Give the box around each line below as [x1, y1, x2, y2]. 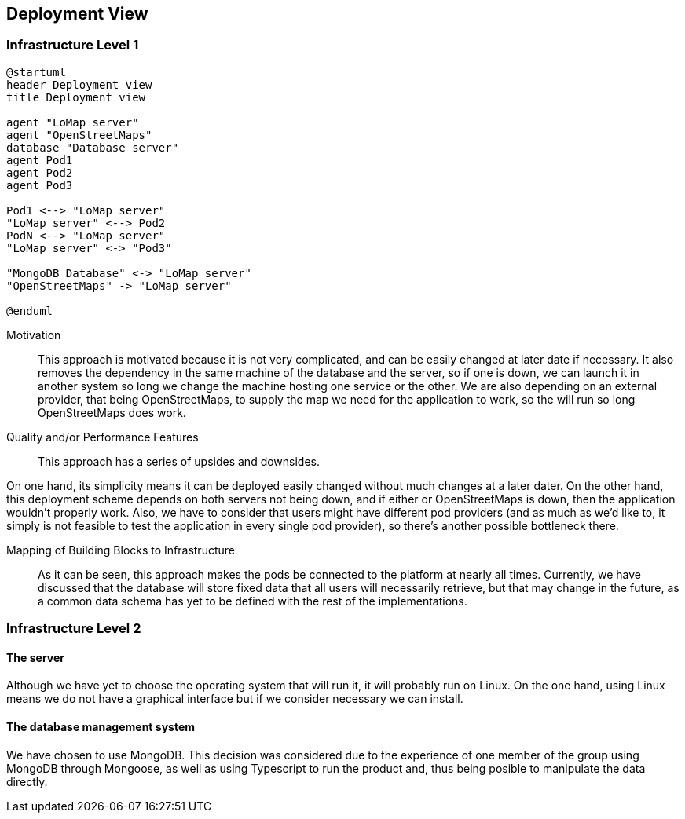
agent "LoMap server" [6, 115, 139, 129]
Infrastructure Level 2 [6, 620, 141, 637]
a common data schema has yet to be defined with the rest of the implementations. [38, 594, 467, 608]
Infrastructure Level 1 [6, 37, 139, 53]
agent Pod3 [6, 178, 73, 192]
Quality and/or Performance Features [6, 430, 199, 444]
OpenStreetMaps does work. [38, 405, 186, 419]
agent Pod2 [6, 166, 73, 179]
